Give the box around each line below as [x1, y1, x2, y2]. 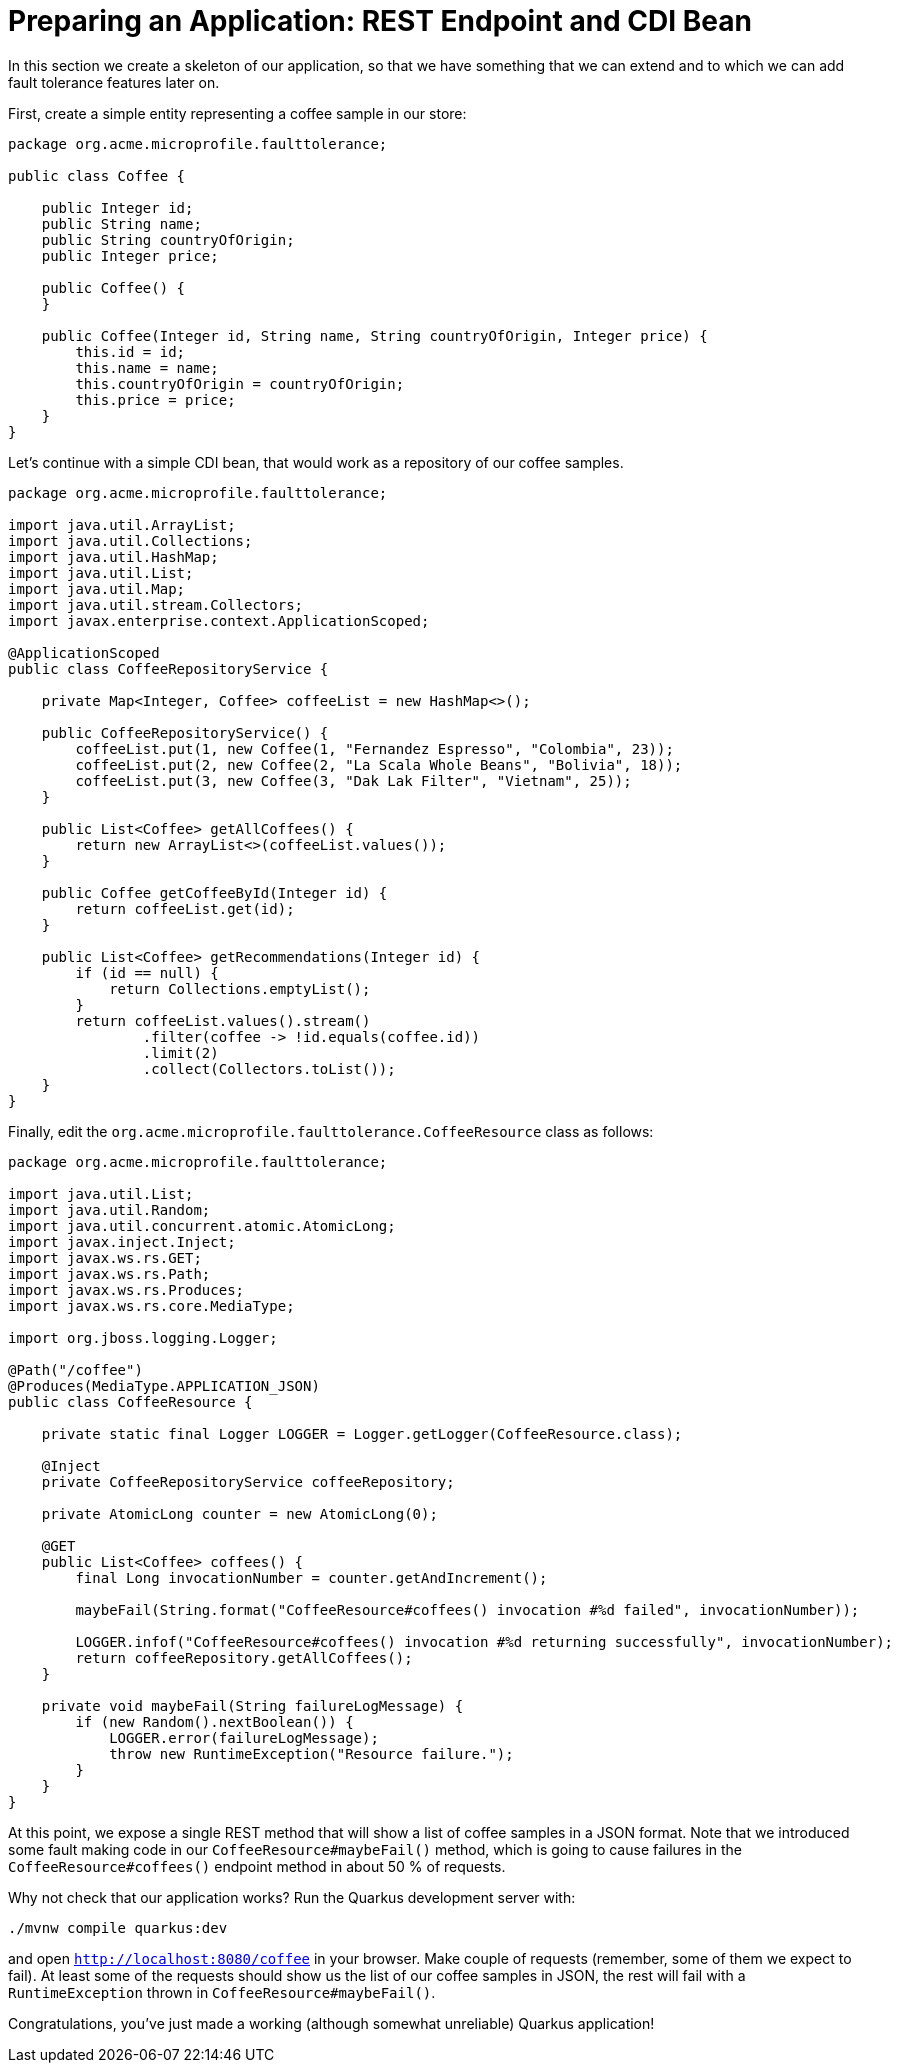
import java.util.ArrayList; [8, 516, 236, 533]
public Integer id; [41, 199, 194, 216]
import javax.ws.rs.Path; [8, 1265, 211, 1282]
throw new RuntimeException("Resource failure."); [109, 1745, 514, 1762]
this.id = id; [75, 343, 186, 360]
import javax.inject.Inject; [8, 1233, 236, 1250]
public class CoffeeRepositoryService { [8, 660, 329, 677]
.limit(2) [142, 1044, 219, 1061]
